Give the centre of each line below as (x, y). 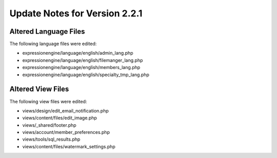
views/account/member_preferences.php (66, 132)
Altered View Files (39, 89)
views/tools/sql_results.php (51, 139)
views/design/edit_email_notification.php (65, 110)
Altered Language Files (47, 31)
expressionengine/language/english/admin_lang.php (78, 53)
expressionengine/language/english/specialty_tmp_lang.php (86, 75)
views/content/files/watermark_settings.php (69, 146)
